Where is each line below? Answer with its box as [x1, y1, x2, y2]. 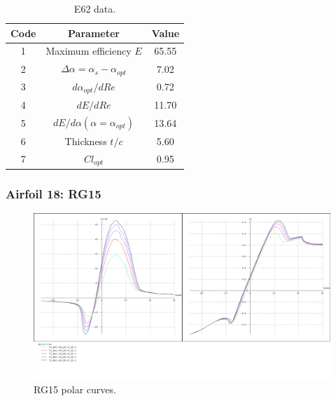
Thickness [64, 133, 107, 148]
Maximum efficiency [45, 43, 132, 58]
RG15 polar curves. [34, 382, 116, 397]
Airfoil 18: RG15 [6, 184, 101, 202]
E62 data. [73, 1, 116, 15]
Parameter [68, 25, 120, 40]
